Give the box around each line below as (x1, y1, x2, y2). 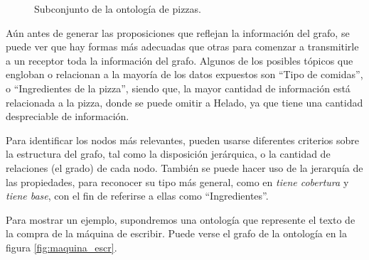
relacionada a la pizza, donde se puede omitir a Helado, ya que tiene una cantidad (6, 94, 363, 109)
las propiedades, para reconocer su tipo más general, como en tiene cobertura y (6, 174, 349, 189)
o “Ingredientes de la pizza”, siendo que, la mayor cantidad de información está (6, 80, 351, 95)
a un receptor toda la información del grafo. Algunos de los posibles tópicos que (6, 53, 353, 67)
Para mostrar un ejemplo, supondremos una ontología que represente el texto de (6, 212, 355, 227)
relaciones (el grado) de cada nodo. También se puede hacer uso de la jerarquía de (6, 160, 363, 175)
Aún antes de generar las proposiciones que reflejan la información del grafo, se (6, 25, 350, 40)
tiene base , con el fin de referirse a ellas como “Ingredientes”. (6, 188, 269, 203)
